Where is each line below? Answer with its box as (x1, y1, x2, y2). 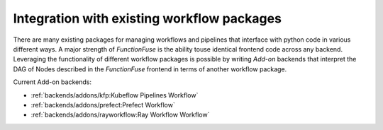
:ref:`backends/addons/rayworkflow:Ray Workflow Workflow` (30, 110, 210, 119)
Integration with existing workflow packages (13, 11, 282, 26)
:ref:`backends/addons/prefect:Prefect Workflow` (30, 100, 175, 109)
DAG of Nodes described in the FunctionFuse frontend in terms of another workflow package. (13, 64, 287, 73)
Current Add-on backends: (13, 78, 92, 86)
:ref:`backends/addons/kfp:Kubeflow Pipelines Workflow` (30, 90, 199, 99)
